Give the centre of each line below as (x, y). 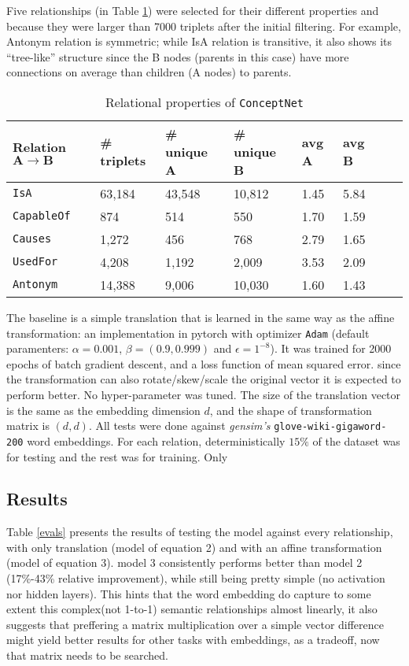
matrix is (28, 425)
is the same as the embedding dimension (103, 410)
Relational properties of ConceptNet (204, 102)
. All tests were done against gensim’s (179, 425)
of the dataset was (356, 440)
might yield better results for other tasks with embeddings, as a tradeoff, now (193, 640)
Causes (32, 239)
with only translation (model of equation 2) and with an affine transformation (194, 547)
